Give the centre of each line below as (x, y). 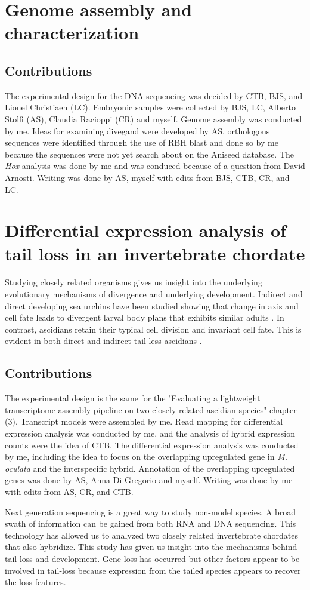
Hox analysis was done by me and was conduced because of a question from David (155, 166)
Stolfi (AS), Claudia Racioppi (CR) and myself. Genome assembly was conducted (154, 119)
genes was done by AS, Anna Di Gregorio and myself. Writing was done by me (149, 480)
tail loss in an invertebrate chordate (155, 253)
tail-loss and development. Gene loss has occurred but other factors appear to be (152, 558)
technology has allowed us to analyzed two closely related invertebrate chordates (151, 535)
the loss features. (35, 582)
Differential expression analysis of (145, 230)
